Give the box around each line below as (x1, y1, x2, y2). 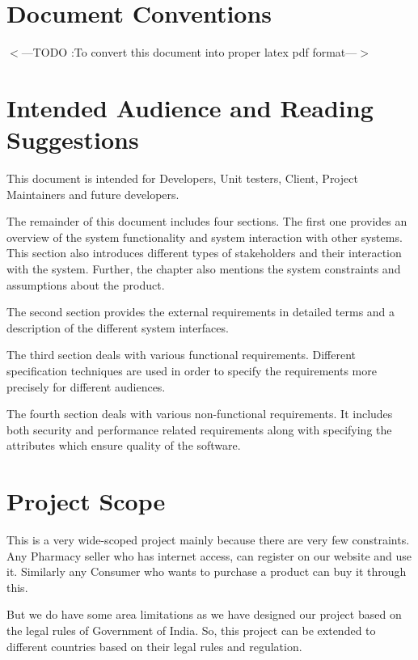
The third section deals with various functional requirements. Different (6, 346, 356, 363)
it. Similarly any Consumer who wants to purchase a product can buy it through (6, 563, 407, 580)
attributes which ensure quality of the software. (6, 437, 241, 454)
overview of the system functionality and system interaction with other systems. (6, 228, 403, 245)
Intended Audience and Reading (6, 91, 374, 124)
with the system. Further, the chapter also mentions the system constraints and (6, 260, 401, 277)
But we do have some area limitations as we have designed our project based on (6, 606, 402, 623)
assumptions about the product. (6, 276, 165, 293)
